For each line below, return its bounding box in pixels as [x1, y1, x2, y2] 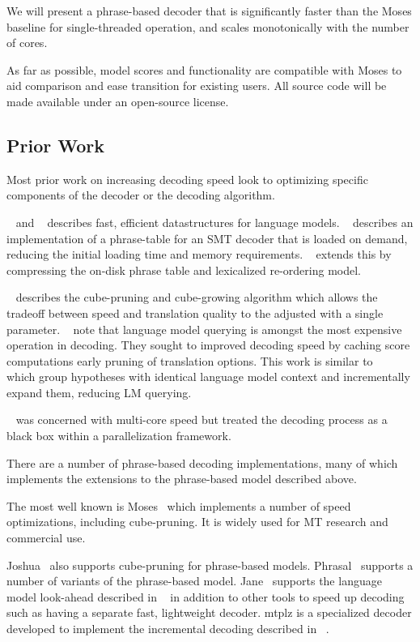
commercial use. [6, 529, 86, 546]
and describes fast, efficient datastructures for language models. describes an [15, 213, 414, 230]
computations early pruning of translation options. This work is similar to [6, 352, 373, 369]
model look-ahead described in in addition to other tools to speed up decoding [6, 588, 405, 605]
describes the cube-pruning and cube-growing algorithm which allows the [15, 289, 378, 306]
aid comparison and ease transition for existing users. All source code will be [6, 77, 387, 94]
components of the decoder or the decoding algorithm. [6, 186, 275, 203]
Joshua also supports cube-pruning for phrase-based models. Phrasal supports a [6, 556, 414, 573]
